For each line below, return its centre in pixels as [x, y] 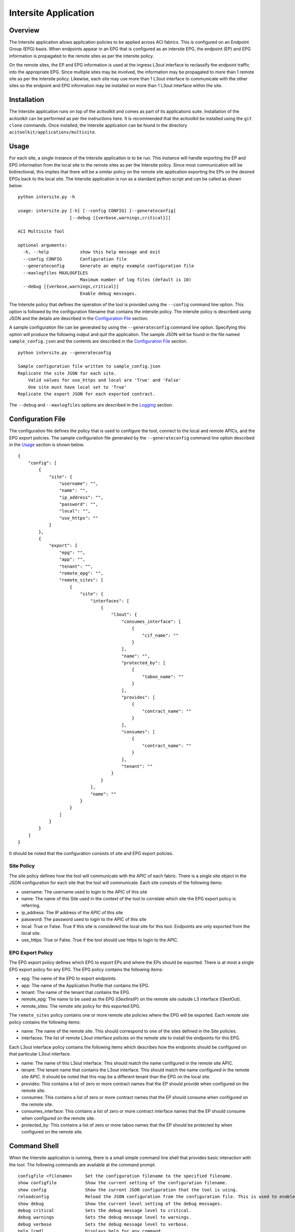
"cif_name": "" [160, 635]
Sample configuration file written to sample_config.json [89, 366]
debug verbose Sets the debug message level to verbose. [103, 1224]
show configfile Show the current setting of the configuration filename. [123, 1183]
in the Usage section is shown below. [47, 445]
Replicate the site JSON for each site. [67, 373]
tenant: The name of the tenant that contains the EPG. [76, 992]
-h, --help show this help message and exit [92, 252]
